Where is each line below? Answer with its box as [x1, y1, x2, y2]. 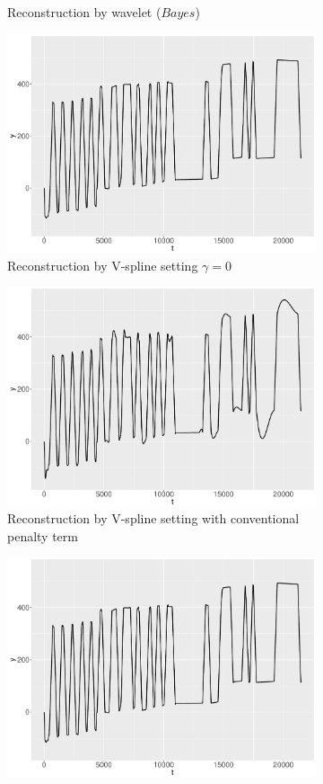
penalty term [7, 526, 78, 545]
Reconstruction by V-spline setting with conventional [7, 509, 300, 528]
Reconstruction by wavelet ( [7, 3, 161, 21]
